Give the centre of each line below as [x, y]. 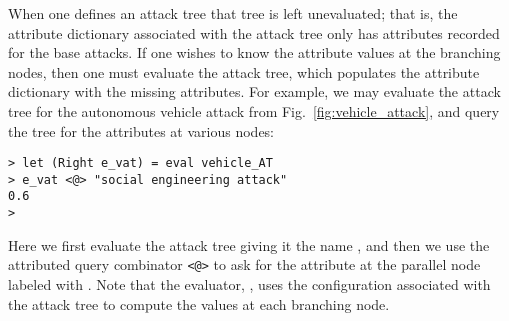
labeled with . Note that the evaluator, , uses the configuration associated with [249, 284]
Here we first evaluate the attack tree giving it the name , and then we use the [249, 244]
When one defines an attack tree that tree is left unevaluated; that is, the [233, 13]
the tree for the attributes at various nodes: [141, 130]
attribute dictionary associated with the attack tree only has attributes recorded [254, 32]
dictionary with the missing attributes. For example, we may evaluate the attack [254, 91]
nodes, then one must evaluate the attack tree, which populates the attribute [244, 71]
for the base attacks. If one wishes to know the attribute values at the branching [254, 52]
